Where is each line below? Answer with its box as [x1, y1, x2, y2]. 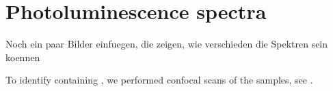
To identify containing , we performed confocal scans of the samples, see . [5, 73, 313, 87]
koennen [5, 50, 40, 64]
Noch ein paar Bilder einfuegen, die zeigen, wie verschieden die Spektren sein [5, 37, 328, 51]
